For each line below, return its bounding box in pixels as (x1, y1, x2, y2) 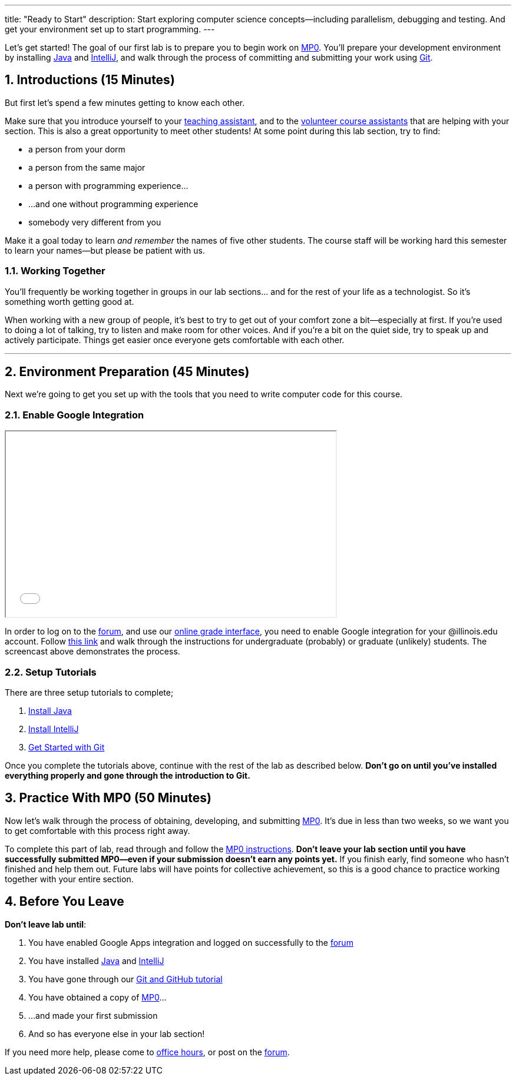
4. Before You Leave (5, 894, 124, 909)
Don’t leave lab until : (5, 919, 87, 929)
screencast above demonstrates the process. (5, 646, 180, 657)
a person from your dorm (28, 144, 125, 154)
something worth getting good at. (5, 296, 134, 307)
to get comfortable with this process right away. (5, 825, 190, 836)
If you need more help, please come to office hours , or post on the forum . (5, 1046, 290, 1057)
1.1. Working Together (5, 265, 105, 277)
